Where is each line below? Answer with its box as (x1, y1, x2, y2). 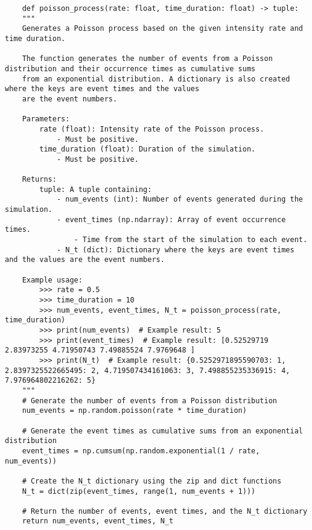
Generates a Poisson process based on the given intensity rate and (22, 24, 303, 33)
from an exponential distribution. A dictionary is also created (22, 74, 290, 83)
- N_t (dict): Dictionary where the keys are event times (56, 245, 294, 254)
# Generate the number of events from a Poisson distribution (22, 396, 278, 405)
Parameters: (22, 115, 70, 124)
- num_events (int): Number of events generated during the (56, 195, 303, 204)
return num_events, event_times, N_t (22, 517, 174, 526)
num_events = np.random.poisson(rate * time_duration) (22, 406, 247, 415)
